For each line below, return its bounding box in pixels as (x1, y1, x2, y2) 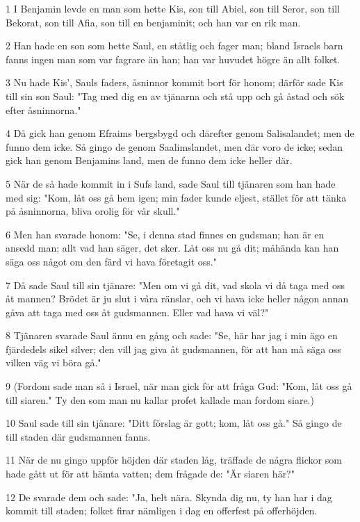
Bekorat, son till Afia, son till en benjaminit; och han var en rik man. (6, 15, 301, 29)
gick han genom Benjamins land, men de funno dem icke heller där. (6, 153, 293, 168)
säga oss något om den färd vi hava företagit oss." (6, 254, 217, 268)
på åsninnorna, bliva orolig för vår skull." (6, 204, 180, 218)
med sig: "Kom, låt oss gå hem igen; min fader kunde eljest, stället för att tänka (6, 190, 347, 204)
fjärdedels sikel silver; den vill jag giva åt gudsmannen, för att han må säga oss (6, 341, 341, 356)
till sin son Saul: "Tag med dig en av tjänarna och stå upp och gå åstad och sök (6, 88, 345, 103)
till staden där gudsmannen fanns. (6, 429, 151, 443)
